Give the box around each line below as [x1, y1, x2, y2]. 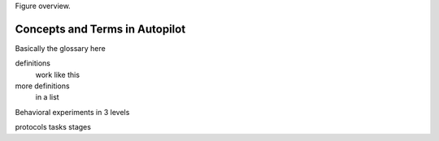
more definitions [15, 81, 70, 91]
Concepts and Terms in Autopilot [15, 22, 186, 36]
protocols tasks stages [15, 122, 91, 132]
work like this [35, 70, 80, 79]
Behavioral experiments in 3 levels [15, 107, 130, 117]
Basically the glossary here [15, 43, 106, 53]
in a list [35, 92, 60, 102]
